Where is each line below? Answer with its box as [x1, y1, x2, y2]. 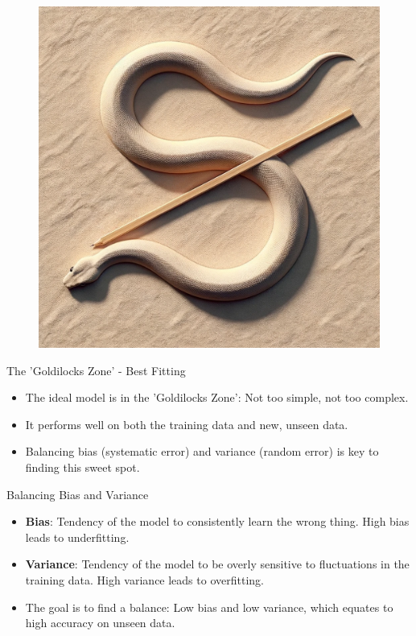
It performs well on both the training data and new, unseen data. [25, 415, 348, 432]
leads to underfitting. [25, 528, 130, 545]
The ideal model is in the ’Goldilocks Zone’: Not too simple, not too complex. [25, 389, 409, 406]
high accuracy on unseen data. [25, 614, 175, 631]
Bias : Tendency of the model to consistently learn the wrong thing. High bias [25, 513, 410, 530]
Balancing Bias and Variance [6, 485, 149, 502]
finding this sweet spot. [25, 458, 140, 475]
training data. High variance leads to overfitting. [25, 571, 264, 588]
